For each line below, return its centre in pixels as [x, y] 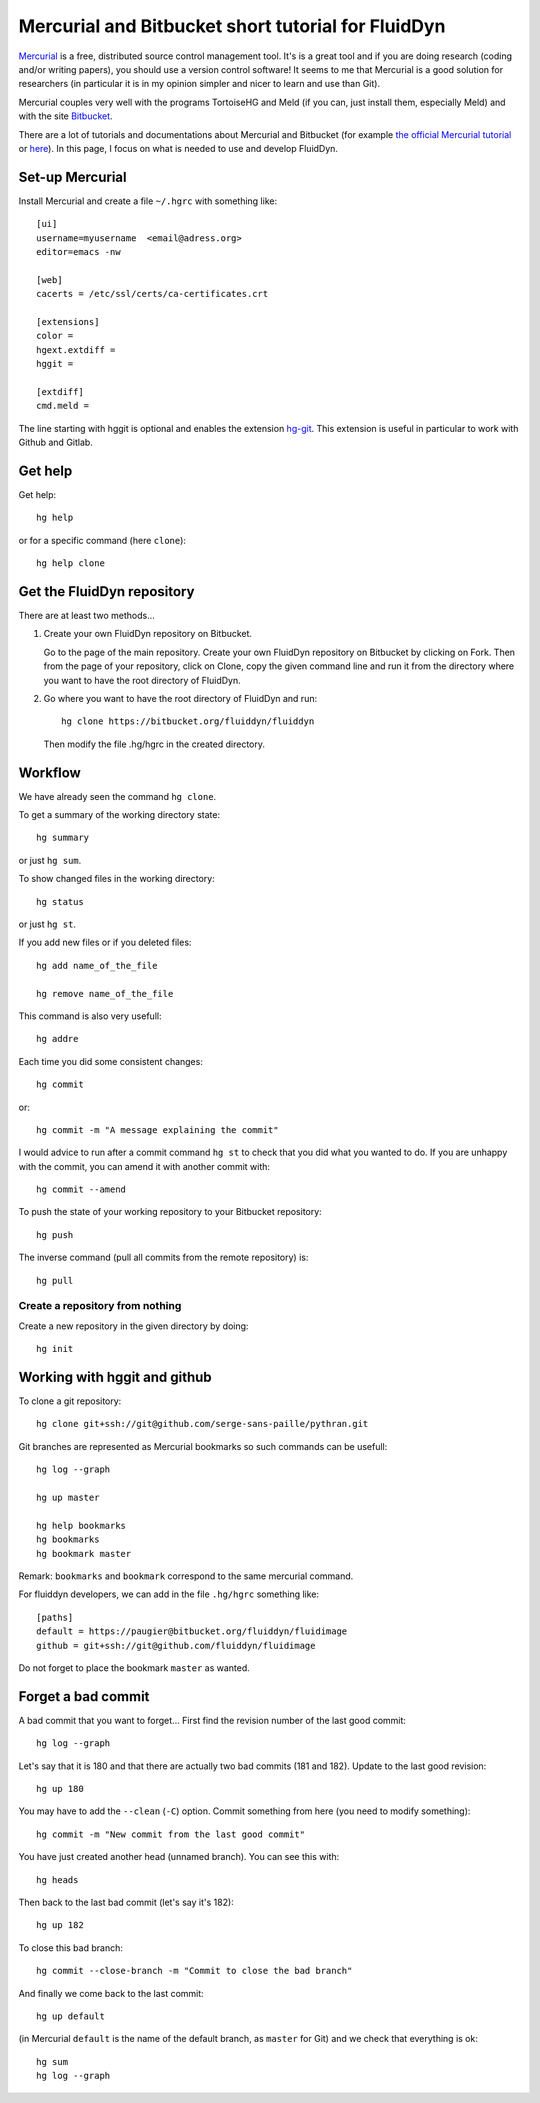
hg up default [70, 2016]
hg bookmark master [84, 1553]
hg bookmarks [68, 1539]
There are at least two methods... [86, 616]
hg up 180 [60, 1789]
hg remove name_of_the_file [105, 993]
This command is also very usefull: [90, 1016]
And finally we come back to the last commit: [111, 1993]
